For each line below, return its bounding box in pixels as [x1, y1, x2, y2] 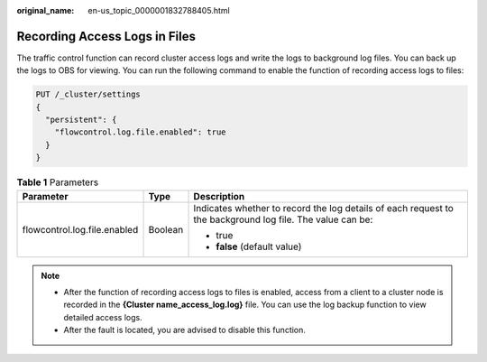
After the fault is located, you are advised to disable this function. [63, 325, 307, 336]
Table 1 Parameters [16, 176, 99, 189]
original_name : [16, 5, 75, 15]
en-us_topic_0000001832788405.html [87, 5, 230, 15]
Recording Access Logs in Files [16, 28, 196, 44]
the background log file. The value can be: [193, 213, 373, 226]
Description [193, 190, 245, 202]
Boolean [148, 223, 184, 236]
